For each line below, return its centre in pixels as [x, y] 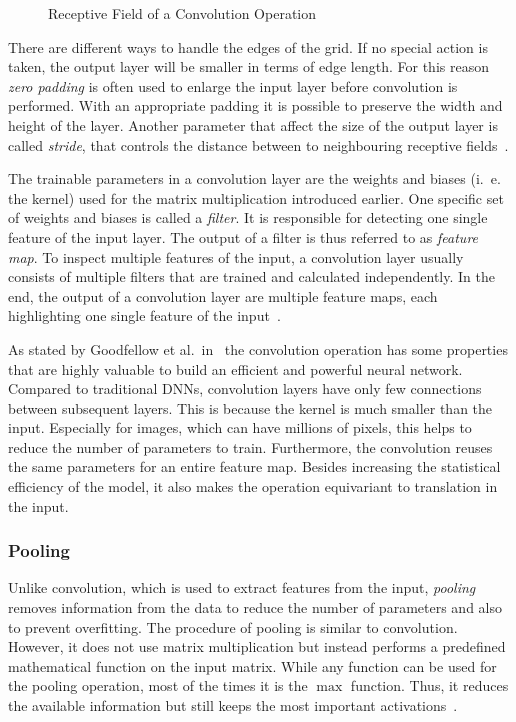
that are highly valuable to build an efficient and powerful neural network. [235, 368]
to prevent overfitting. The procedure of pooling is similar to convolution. [233, 626]
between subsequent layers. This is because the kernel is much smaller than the [250, 407]
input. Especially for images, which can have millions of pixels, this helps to [240, 427]
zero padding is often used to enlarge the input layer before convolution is [233, 85]
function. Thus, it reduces [429, 685]
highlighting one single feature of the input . [144, 315]
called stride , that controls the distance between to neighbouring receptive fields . [258, 144]
